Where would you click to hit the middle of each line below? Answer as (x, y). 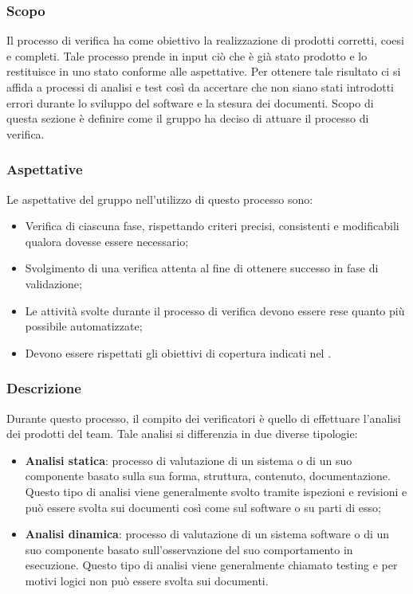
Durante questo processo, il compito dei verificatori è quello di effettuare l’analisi (204, 418)
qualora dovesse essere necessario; (107, 241)
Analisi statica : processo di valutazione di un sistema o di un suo (189, 460)
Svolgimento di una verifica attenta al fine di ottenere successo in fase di (202, 268)
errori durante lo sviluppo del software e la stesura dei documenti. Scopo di (190, 102)
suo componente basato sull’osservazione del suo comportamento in (189, 549)
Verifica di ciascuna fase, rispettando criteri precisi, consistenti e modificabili (212, 226)
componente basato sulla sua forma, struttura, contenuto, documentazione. (208, 476)
